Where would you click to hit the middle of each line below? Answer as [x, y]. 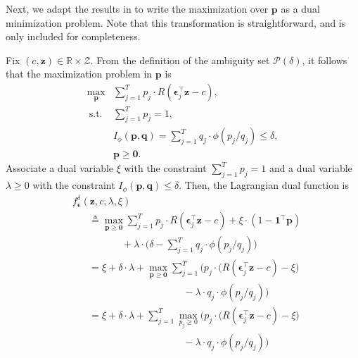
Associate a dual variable [60, 168]
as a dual [300, 8]
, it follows [325, 60]
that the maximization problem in [79, 74]
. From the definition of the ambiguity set [180, 60]
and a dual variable [311, 168]
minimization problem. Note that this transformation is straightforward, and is [176, 22]
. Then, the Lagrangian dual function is [264, 185]
